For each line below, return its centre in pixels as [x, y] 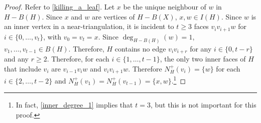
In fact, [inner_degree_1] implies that [74, 105]
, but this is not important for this [203, 105]
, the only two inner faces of [203, 58]
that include [23, 68]
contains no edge [140, 48]
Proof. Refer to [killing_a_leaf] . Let [59, 6]
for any [201, 48]
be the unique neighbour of [165, 6]
